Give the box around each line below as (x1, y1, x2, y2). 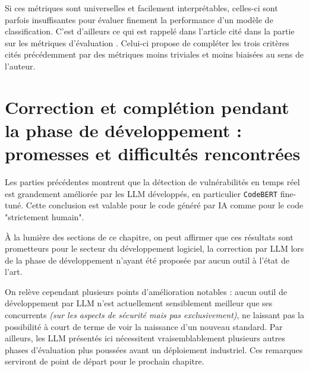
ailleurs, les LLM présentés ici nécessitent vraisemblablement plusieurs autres (5, 332, 285, 344)
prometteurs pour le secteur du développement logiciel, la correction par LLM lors (5, 242, 304, 255)
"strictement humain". (5, 210, 84, 223)
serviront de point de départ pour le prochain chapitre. (5, 355, 204, 367)
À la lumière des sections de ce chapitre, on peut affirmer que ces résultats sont (5, 230, 294, 243)
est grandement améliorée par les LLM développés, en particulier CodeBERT (5, 187, 278, 199)
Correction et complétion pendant (5, 94, 289, 119)
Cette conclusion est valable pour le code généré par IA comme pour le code (26, 199, 304, 211)
